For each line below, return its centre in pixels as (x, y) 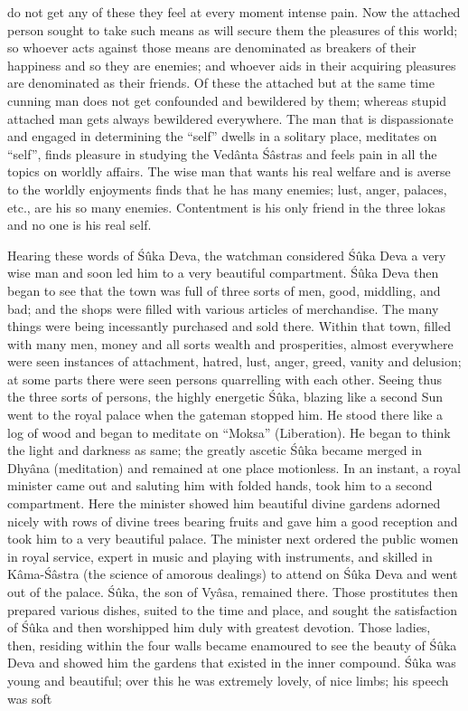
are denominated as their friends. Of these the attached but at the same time (221, 83)
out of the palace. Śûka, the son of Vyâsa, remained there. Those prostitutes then (233, 592)
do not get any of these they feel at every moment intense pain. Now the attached (234, 12)
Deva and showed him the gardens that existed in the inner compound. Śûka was (232, 663)
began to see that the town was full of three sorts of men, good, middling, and (224, 290)
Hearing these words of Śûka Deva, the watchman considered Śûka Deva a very (227, 255)
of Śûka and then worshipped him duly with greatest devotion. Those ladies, (219, 627)
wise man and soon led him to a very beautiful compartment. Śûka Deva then (223, 273)
